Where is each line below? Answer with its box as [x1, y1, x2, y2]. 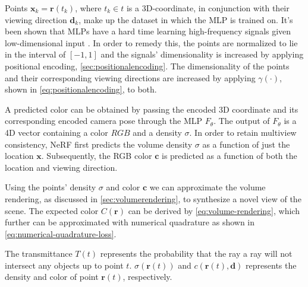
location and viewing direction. [5, 161, 118, 173]
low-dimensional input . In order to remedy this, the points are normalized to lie [5, 36, 298, 49]
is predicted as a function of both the [162, 149, 297, 162]
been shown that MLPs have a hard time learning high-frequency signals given [5, 25, 291, 37]
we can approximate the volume [149, 181, 266, 193]
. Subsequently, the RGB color [41, 149, 152, 162]
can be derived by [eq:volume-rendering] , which [128, 204, 300, 216]
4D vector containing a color [5, 126, 108, 138]
